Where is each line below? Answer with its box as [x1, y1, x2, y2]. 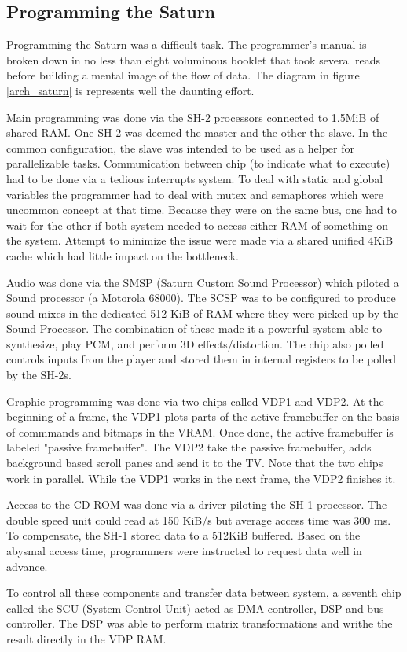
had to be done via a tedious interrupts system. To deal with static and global [6, 170, 383, 186]
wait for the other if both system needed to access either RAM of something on [6, 216, 388, 233]
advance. [6, 558, 48, 574]
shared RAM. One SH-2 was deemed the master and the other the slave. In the [6, 124, 388, 141]
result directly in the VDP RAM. [6, 630, 167, 646]
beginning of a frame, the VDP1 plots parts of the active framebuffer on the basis [6, 408, 400, 425]
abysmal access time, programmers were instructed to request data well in [6, 543, 362, 559]
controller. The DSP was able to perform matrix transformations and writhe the [6, 615, 393, 632]
